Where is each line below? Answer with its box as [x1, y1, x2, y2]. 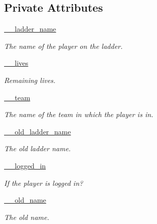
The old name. [4, 211, 49, 222]
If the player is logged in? [4, 177, 83, 188]
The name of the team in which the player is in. [4, 109, 153, 120]
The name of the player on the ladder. [4, 40, 123, 51]
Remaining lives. [4, 74, 56, 85]
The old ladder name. [4, 143, 71, 154]
